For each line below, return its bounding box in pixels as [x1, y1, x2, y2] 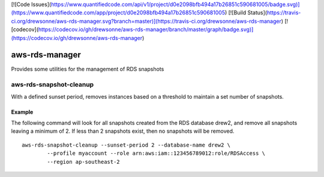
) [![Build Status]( [224, 9, 267, 16]
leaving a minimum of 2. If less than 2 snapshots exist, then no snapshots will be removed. [11, 127, 235, 135]
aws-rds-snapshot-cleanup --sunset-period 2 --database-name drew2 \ [22, 141, 231, 148]
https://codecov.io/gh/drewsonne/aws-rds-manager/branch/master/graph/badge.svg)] [38, 26, 254, 33]
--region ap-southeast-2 [47, 158, 120, 165]
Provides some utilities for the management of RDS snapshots [11, 66, 164, 73]
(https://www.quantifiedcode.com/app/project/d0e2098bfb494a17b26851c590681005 [11, 9, 225, 16]
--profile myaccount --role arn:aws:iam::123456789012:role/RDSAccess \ [47, 150, 266, 157]
